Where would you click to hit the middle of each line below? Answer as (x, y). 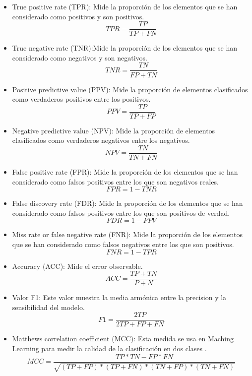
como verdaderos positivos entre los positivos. (81, 99)
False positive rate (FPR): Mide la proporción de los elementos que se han (125, 172)
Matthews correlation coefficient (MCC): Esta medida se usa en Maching (123, 339)
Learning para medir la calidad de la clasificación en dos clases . (109, 348)
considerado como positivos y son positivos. (78, 16)
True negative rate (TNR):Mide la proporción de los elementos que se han (125, 48)
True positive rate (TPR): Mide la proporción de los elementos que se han (125, 6)
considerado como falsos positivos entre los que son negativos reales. (115, 181)
